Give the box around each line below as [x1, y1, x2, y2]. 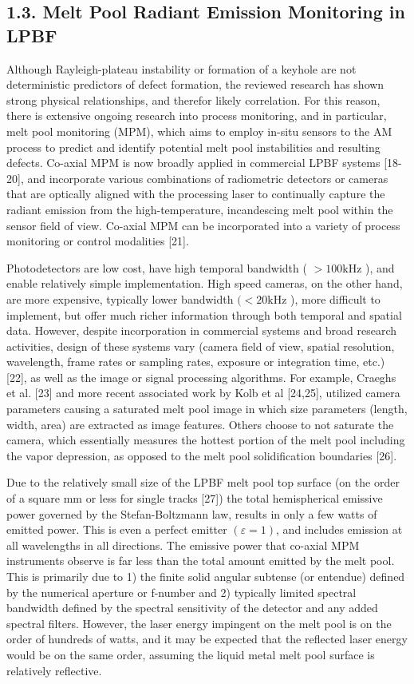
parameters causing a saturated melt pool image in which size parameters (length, [6, 400, 408, 417]
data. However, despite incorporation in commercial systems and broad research [6, 322, 397, 339]
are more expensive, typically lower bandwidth [6, 290, 234, 307]
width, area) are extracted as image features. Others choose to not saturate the [6, 416, 394, 432]
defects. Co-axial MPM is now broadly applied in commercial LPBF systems [6, 154, 380, 171]
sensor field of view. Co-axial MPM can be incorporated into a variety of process [6, 217, 400, 233]
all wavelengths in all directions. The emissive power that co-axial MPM [6, 536, 360, 553]
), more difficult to [290, 290, 380, 307]
